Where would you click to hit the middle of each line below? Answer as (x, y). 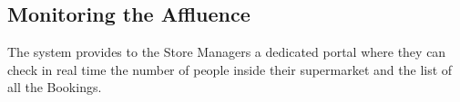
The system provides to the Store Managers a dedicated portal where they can (227, 52)
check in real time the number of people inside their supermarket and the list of (230, 69)
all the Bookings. (55, 87)
